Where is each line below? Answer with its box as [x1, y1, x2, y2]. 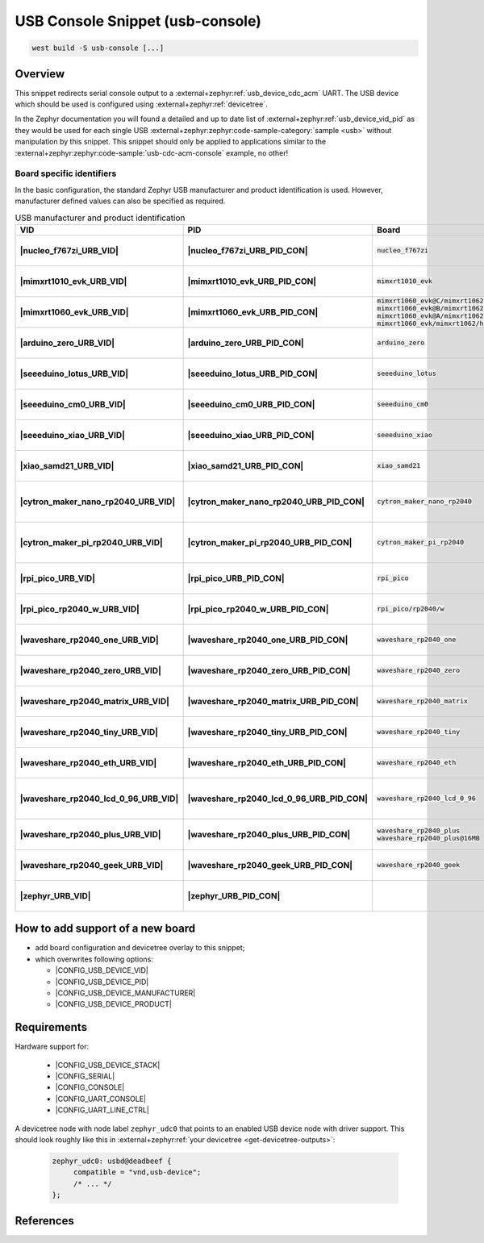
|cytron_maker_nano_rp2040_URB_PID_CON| [187, 496, 365, 507]
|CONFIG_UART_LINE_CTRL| [55, 1105, 149, 1115]
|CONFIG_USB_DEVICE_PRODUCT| [55, 999, 173, 1009]
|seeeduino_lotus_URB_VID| [19, 368, 129, 379]
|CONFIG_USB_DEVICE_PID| [55, 977, 149, 986]
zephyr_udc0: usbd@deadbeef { [52, 1156, 172, 1166]
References [15, 1214, 74, 1228]
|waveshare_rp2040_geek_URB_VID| [19, 859, 164, 870]
